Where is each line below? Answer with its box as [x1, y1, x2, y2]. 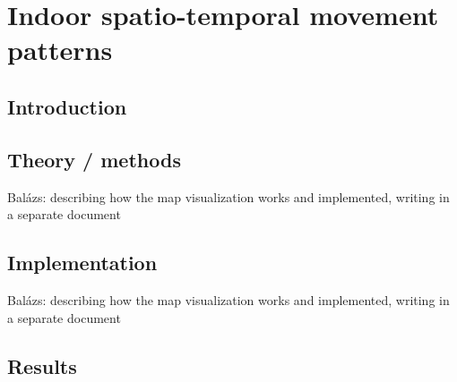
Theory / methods [7, 145, 181, 173]
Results [7, 352, 77, 379]
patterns [7, 31, 113, 68]
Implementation [7, 249, 158, 276]
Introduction [7, 92, 127, 120]
